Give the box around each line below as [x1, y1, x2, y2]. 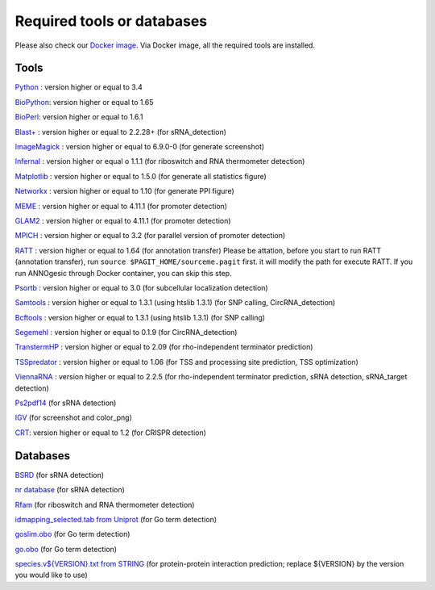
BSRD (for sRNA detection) [14, 470, 105, 479]
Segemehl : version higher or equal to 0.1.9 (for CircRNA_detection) [14, 328, 238, 337]
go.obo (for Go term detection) [14, 544, 117, 554]
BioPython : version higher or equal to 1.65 [14, 97, 154, 107]
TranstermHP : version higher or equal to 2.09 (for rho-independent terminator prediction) [14, 342, 313, 352]
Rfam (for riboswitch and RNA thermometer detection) [14, 500, 195, 509]
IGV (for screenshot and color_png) [14, 412, 133, 423]
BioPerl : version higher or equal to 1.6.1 [14, 112, 143, 122]
